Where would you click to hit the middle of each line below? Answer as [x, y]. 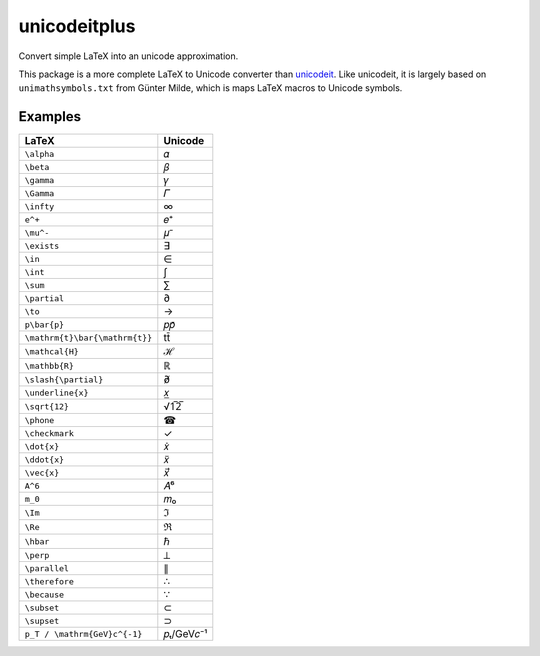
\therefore [49, 581]
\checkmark [49, 433]
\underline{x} [56, 392]
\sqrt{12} [47, 406]
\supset [42, 620]
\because [44, 594]
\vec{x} [42, 472]
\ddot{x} [44, 459]
